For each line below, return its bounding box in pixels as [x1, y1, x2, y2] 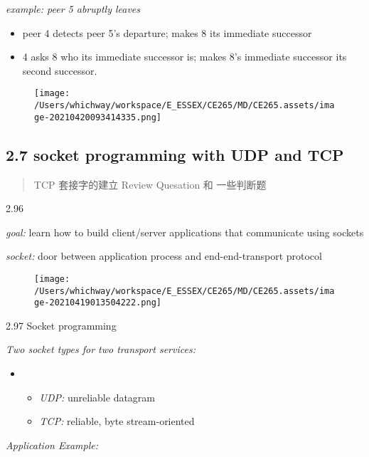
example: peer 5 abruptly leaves [6, 1, 141, 16]
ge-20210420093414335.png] [34, 112, 161, 122]
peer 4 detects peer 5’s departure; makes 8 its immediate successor [22, 25, 312, 40]
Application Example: [6, 437, 98, 452]
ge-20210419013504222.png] [34, 298, 161, 308]
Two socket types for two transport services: [6, 342, 196, 357]
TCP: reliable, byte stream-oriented [39, 414, 195, 429]
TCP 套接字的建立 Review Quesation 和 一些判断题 [33, 177, 267, 191]
